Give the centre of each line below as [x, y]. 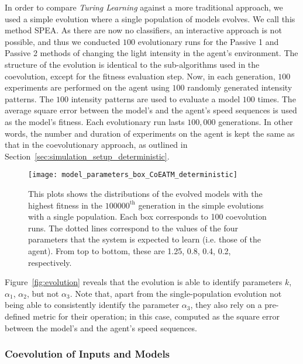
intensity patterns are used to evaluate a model [156, 98]
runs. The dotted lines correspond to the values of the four [133, 228]
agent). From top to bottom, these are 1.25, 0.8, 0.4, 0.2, [130, 250]
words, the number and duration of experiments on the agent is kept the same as [150, 133]
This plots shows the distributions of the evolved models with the [145, 193]
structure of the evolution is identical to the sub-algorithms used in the [132, 64]
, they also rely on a [226, 305]
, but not [43, 293]
